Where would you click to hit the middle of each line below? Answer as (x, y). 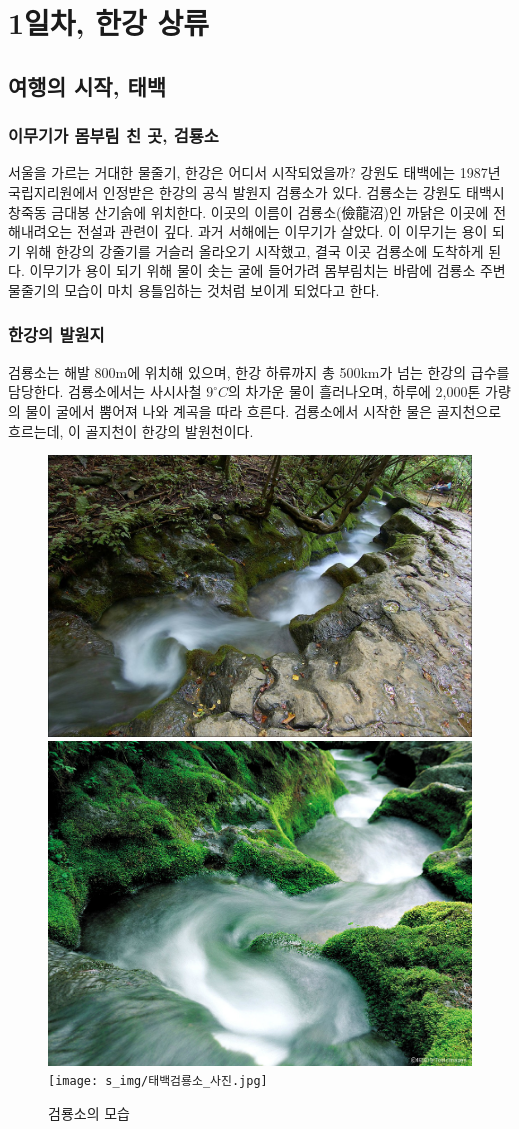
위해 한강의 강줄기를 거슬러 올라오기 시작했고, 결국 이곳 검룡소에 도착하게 (254, 250)
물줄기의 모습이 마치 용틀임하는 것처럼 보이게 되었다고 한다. (194, 289)
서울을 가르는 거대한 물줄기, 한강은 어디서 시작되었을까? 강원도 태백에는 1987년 (254, 172)
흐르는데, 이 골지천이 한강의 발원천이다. (131, 430)
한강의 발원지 (56, 334)
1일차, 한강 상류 (109, 22)
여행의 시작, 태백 (87, 85)
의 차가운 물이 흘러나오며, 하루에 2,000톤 (354, 391)
